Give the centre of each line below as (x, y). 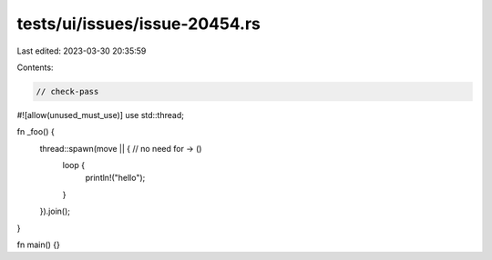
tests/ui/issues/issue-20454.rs (139, 24)
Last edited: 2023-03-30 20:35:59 (82, 51)
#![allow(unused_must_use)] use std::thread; (100, 115)
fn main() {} (39, 245)
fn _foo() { (36, 132)
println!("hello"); (115, 178)
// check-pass (67, 91)
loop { (74, 165)
